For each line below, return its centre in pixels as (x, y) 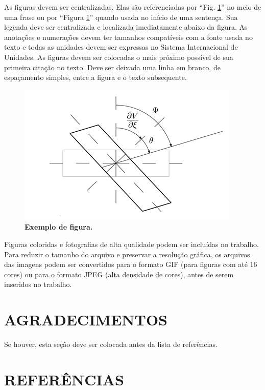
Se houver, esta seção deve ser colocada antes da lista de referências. (111, 344)
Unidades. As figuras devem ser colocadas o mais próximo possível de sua (119, 57)
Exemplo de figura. (59, 227)
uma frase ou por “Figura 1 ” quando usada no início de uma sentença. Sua (121, 17)
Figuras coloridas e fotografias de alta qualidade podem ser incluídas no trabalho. (131, 244)
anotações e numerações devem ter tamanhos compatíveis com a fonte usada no (128, 37)
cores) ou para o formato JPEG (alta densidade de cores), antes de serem (119, 274)
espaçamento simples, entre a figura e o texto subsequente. (95, 77)
